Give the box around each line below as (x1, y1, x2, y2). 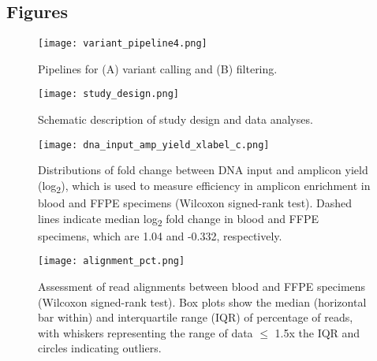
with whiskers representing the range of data (38, 324, 253, 341)
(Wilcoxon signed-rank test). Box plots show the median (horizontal (38, 293, 367, 310)
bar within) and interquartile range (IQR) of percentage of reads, (38, 309, 353, 326)
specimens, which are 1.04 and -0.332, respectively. (38, 227, 282, 244)
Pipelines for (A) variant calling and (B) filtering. (38, 60, 278, 76)
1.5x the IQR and (274, 324, 360, 341)
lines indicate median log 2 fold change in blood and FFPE (38, 210, 319, 229)
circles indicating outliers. (38, 340, 162, 356)
